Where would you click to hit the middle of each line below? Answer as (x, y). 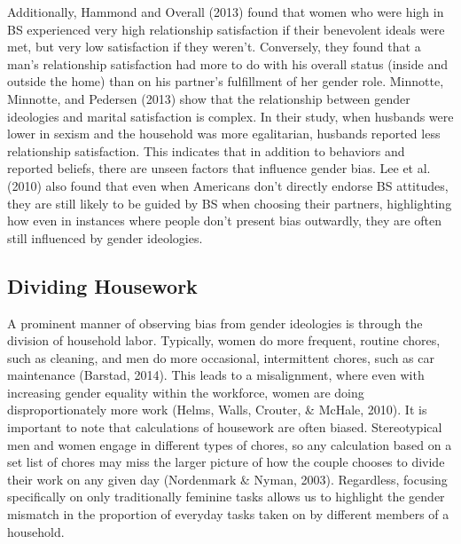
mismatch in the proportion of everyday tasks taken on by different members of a (228, 514)
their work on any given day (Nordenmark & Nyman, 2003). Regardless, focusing (227, 479)
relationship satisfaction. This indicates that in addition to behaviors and (206, 150)
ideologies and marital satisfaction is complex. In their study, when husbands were (230, 116)
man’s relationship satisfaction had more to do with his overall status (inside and (227, 63)
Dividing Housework (102, 285)
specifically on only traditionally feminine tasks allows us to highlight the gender (226, 497)
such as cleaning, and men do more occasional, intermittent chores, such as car (221, 357)
